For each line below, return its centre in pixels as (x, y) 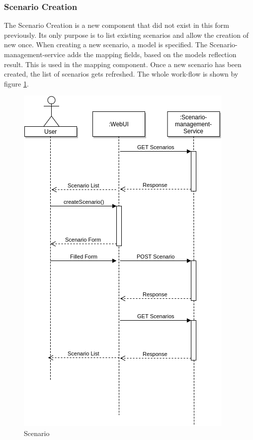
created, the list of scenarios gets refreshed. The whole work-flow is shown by (121, 74)
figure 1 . (16, 83)
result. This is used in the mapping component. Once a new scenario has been (123, 64)
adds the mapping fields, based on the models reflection (152, 54)
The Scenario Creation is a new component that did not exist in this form (117, 25)
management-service (35, 54)
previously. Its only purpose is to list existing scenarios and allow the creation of (126, 35)
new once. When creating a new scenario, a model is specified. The (106, 44)
